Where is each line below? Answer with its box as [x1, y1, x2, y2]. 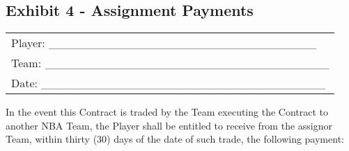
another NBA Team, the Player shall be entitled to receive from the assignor [6, 118, 332, 132]
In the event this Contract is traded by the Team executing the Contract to [6, 105, 329, 119]
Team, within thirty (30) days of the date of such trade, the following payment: [6, 132, 344, 146]
